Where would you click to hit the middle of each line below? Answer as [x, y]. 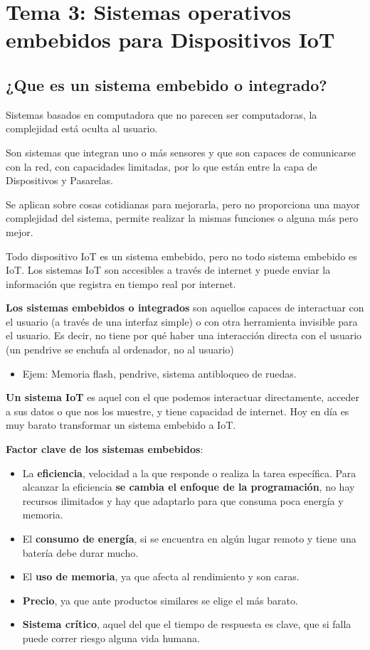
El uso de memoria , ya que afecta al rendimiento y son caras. [161, 576]
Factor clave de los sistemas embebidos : [105, 449]
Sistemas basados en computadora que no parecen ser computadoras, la [162, 114]
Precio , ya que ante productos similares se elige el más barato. [160, 600]
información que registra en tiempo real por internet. [121, 283]
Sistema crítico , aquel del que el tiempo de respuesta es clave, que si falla [187, 624]
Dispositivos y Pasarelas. [59, 180]
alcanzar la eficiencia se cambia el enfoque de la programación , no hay [189, 487]
